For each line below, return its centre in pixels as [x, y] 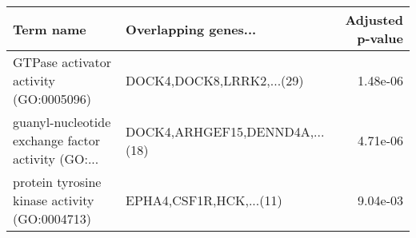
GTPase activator [62, 62]
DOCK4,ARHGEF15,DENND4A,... [225, 131]
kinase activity [54, 200]
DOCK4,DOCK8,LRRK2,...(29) [215, 80]
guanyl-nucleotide [62, 122]
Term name [50, 29]
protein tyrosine [57, 182]
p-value [380, 38]
